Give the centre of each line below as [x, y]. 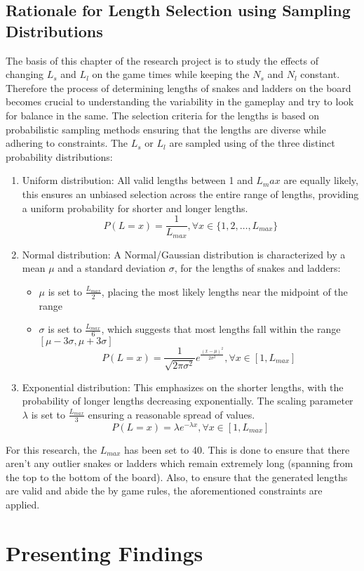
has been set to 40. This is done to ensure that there [237, 449]
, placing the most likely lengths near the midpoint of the [224, 291]
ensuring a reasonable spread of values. [171, 414]
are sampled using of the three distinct [252, 143]
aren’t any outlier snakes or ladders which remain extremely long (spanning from [180, 463]
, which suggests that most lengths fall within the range [221, 329]
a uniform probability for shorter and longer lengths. [135, 208]
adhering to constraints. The [67, 143]
